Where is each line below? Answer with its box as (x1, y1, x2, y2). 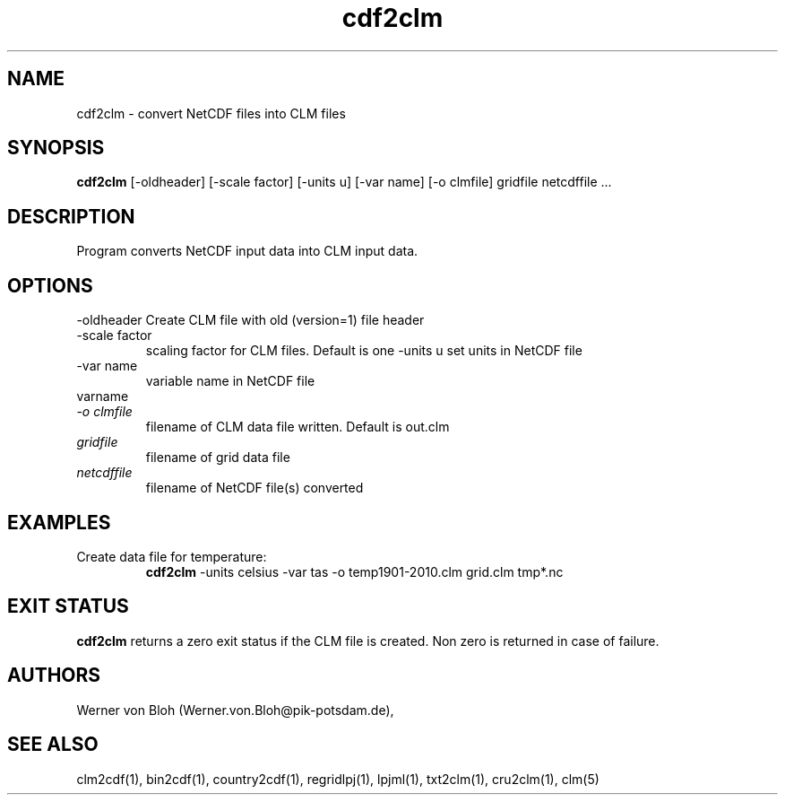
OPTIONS (7, 274, 93, 297)
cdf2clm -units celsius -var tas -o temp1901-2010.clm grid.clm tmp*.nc (145, 563, 564, 580)
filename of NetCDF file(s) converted (145, 480, 364, 496)
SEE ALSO (7, 733, 99, 756)
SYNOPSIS (7, 136, 105, 160)
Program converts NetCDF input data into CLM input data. (76, 243, 418, 259)
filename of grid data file (145, 449, 290, 466)
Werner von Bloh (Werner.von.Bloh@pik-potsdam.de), (76, 702, 394, 718)
